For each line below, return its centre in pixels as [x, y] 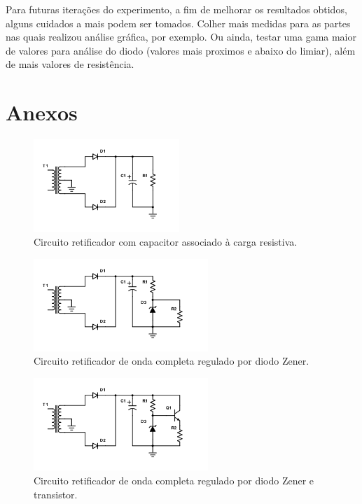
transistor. [56, 494]
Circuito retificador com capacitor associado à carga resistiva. [166, 241]
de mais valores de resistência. [70, 64]
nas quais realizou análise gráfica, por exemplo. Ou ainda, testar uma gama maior [181, 37]
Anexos [42, 112]
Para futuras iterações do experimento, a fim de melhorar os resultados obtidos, [176, 9]
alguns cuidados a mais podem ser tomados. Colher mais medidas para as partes [178, 23]
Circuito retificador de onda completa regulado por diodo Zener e [174, 480]
